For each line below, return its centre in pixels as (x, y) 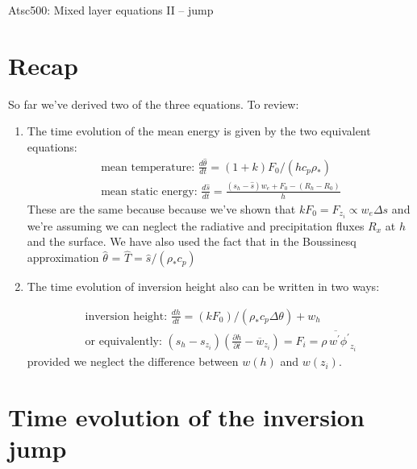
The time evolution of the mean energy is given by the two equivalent (199, 131)
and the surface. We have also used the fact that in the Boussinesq (192, 241)
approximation (63, 257)
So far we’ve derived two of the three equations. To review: (154, 104)
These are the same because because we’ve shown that (161, 208)
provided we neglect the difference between (133, 361)
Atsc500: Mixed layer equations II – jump (111, 10)
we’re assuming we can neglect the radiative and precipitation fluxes (196, 225)
